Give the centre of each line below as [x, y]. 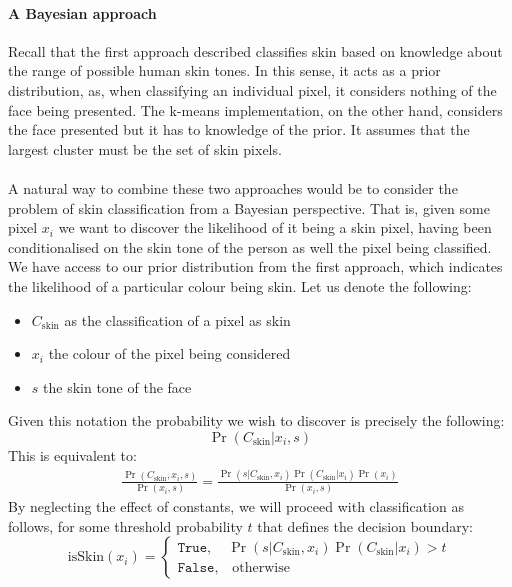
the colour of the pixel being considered [169, 353]
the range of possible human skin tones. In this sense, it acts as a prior [224, 70]
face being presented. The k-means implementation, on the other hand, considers [255, 109]
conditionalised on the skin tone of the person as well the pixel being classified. [250, 246]
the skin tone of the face [117, 386]
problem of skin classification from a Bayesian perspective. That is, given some [249, 207]
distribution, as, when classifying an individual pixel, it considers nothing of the [252, 89]
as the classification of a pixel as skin [177, 319]
